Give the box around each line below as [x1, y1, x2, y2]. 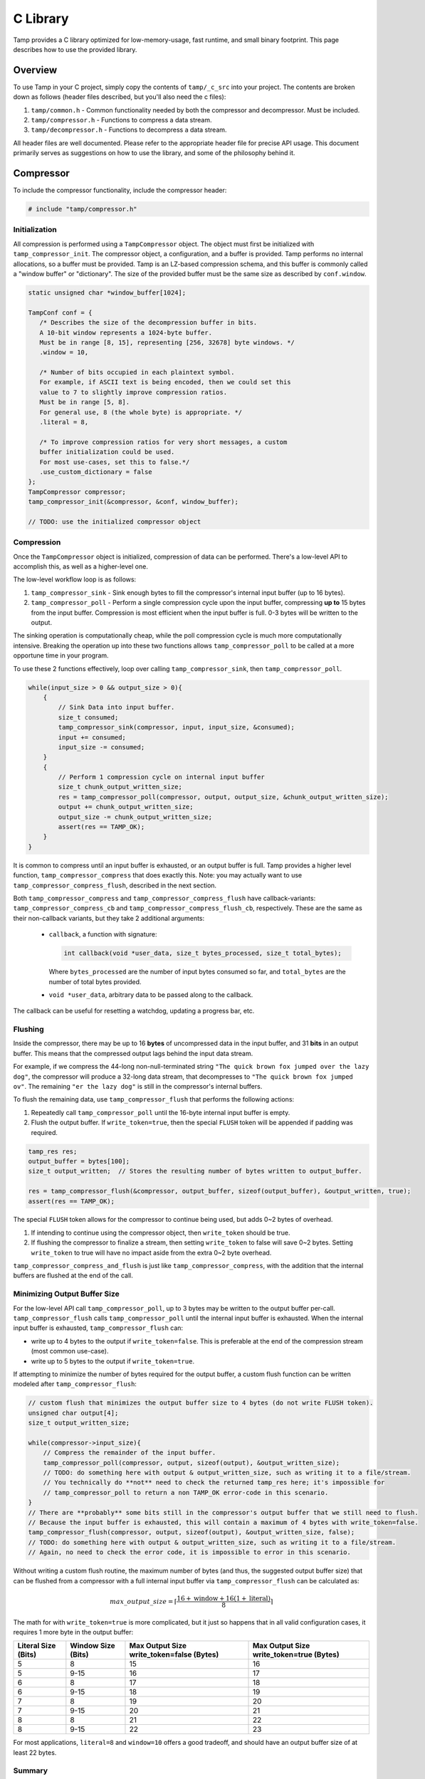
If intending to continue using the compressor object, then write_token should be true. [31, 1228, 291, 1237]
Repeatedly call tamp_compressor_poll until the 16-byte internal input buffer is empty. [31, 1108, 290, 1117]
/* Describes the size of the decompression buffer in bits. [39, 319, 258, 327]
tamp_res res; [28, 1147, 78, 1156]
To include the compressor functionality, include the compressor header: [13, 186, 227, 195]
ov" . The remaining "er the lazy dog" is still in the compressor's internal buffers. [13, 1082, 263, 1090]
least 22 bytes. [13, 1748, 57, 1757]
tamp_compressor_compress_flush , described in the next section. [13, 881, 217, 889]
